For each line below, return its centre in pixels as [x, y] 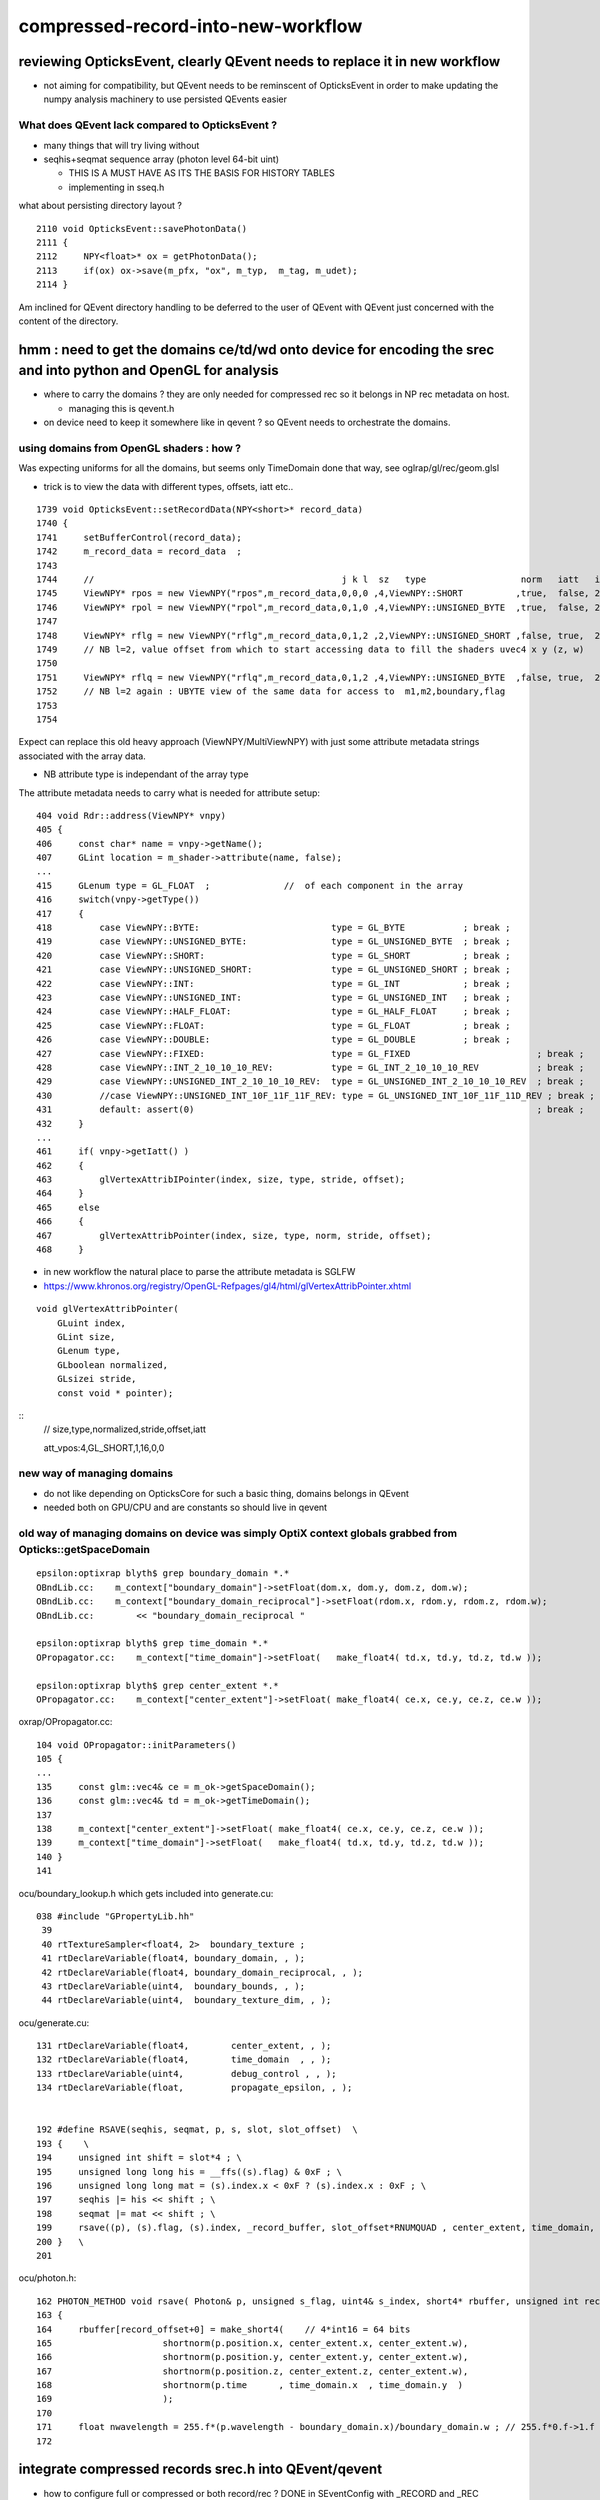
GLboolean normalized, [112, 1364]
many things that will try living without [121, 145]
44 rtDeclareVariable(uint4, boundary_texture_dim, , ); [186, 2000]
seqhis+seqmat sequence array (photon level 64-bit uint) [161, 159]
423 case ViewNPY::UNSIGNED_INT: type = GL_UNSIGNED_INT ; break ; [273, 997]
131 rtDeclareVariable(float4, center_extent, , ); [184, 2046]
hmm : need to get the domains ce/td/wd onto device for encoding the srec [256, 349]
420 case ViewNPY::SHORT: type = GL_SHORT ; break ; [273, 955]
